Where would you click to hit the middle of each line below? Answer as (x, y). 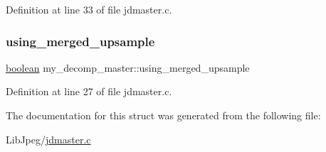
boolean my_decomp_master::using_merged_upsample (128, 67)
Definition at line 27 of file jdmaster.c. (89, 91)
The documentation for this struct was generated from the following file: (163, 115)
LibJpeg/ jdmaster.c (48, 139)
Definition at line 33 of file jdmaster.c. (89, 9)
